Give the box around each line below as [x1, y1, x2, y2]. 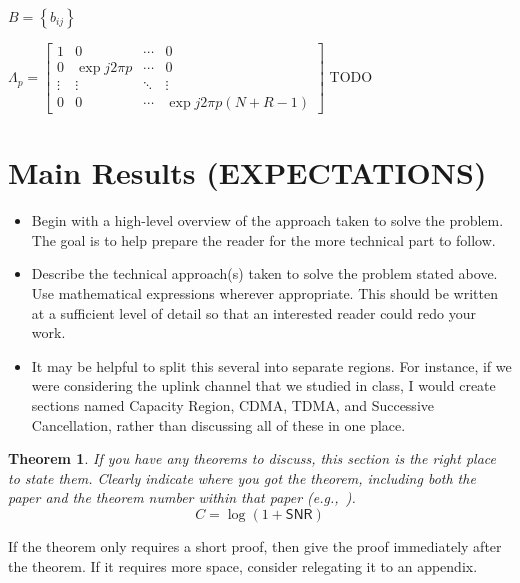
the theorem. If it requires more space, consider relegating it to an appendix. [8, 555, 478, 576]
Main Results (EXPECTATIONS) [8, 152, 487, 193]
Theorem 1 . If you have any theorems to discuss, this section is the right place [8, 448, 496, 469]
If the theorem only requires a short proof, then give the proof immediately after [8, 535, 502, 556]
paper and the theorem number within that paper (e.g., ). [8, 487, 356, 508]
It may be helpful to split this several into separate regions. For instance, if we [31, 355, 512, 376]
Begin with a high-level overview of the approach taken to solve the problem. [31, 210, 504, 231]
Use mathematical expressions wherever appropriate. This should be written [31, 283, 498, 304]
